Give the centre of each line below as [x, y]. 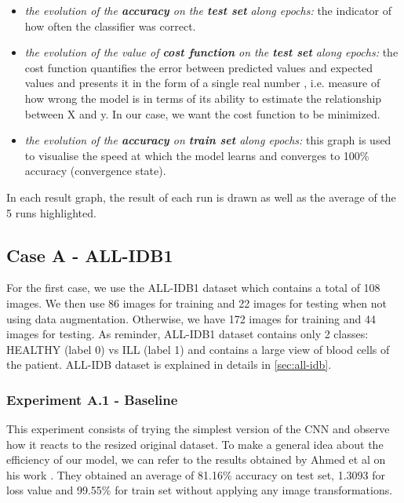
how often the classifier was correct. [110, 26]
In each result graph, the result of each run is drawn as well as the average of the [201, 197]
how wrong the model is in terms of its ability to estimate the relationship [203, 98]
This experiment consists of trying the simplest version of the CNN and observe [198, 429]
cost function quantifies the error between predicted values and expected [199, 67]
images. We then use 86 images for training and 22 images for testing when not [197, 303]
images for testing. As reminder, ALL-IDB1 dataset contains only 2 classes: [187, 334]
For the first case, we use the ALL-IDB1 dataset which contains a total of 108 [193, 288]
